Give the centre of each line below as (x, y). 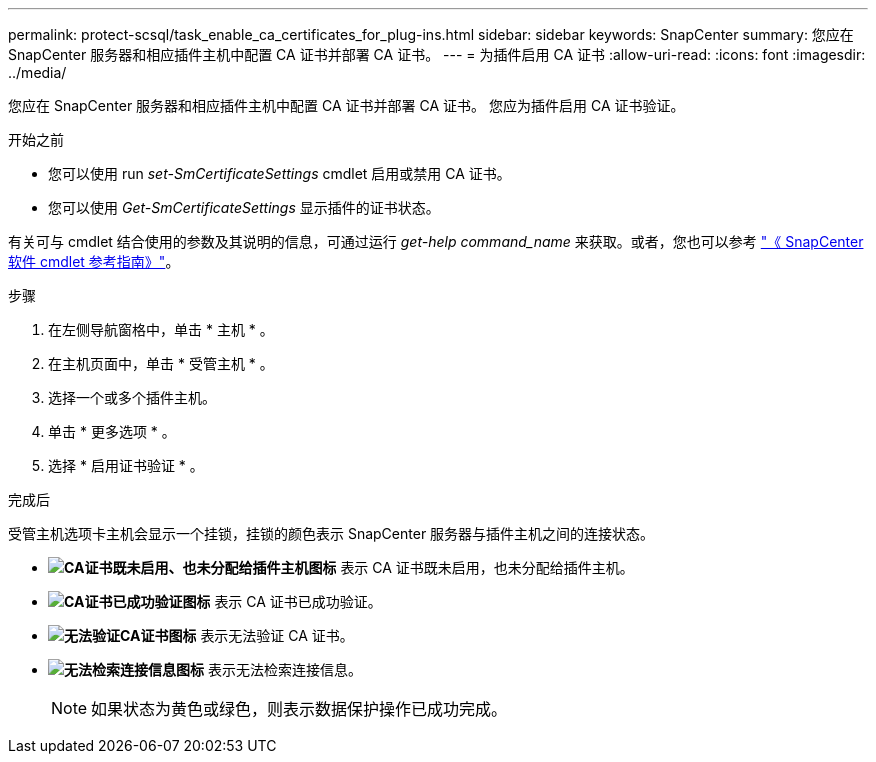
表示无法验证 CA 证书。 (277, 635)
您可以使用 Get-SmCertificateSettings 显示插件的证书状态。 (244, 207)
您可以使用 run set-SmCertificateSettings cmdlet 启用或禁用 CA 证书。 (279, 173)
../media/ (37, 72)
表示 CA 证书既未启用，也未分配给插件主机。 (487, 567)
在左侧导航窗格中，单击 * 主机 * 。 (161, 329)
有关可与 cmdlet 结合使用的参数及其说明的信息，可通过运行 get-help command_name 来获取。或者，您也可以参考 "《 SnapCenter (436, 241)
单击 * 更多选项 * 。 (112, 431)
